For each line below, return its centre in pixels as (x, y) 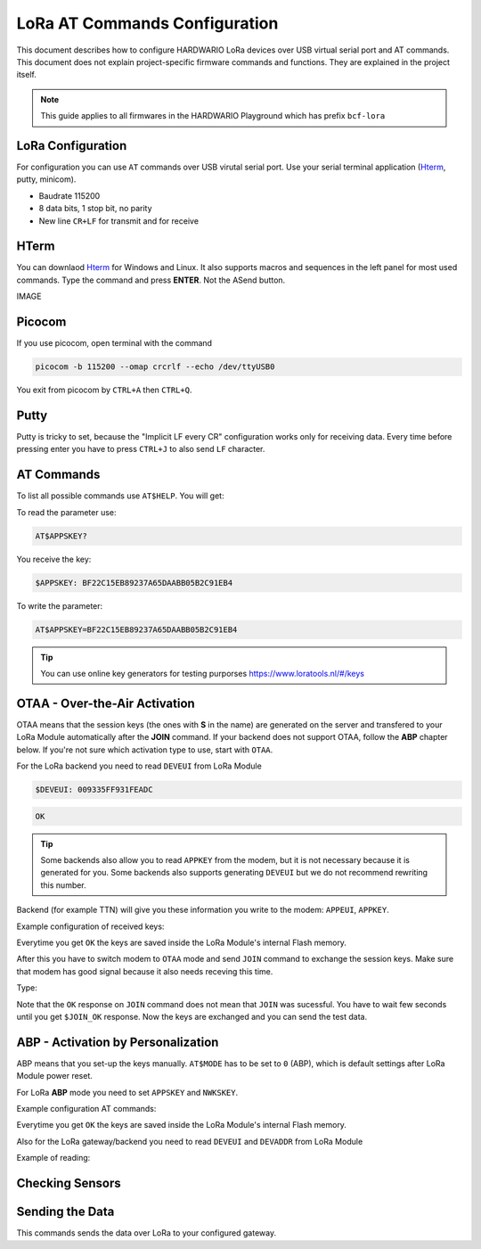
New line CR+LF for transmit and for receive (119, 221)
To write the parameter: (60, 605)
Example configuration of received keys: (90, 926)
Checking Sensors (69, 1183)
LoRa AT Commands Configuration (147, 23)
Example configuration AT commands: (86, 1109)
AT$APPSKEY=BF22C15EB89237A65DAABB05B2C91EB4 (136, 629)
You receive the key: (54, 559)
